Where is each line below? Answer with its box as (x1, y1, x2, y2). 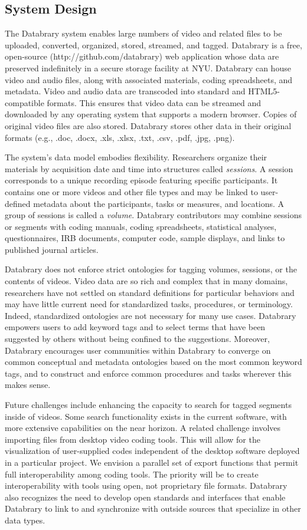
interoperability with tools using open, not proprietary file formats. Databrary (5, 479, 288, 492)
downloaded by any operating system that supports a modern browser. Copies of (5, 108, 297, 120)
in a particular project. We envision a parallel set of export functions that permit (5, 456, 299, 468)
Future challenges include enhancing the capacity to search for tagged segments (5, 399, 292, 411)
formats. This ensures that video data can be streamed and (47, 96, 262, 108)
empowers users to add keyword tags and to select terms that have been (5, 321, 266, 333)
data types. (5, 513, 45, 526)
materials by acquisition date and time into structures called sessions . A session (5, 162, 293, 175)
